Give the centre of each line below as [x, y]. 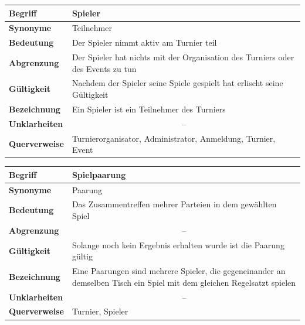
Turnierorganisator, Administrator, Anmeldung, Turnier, [174, 138]
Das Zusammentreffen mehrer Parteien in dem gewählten [174, 204]
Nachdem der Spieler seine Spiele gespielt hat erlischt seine [177, 83]
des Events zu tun [104, 68]
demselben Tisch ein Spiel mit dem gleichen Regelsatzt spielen [184, 282]
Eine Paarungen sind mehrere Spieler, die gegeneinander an [179, 271]
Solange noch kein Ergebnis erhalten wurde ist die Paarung [178, 244]
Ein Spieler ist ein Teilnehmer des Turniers [149, 109]
